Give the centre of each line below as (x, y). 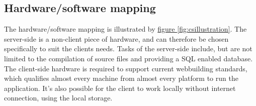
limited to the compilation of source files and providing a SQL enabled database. (129, 58)
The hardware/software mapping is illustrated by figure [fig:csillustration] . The (125, 29)
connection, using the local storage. (58, 98)
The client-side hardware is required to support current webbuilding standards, (126, 68)
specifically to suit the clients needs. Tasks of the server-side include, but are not (128, 48)
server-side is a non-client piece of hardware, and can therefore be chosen (116, 38)
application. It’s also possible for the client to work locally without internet (120, 88)
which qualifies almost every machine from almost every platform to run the (121, 78)
